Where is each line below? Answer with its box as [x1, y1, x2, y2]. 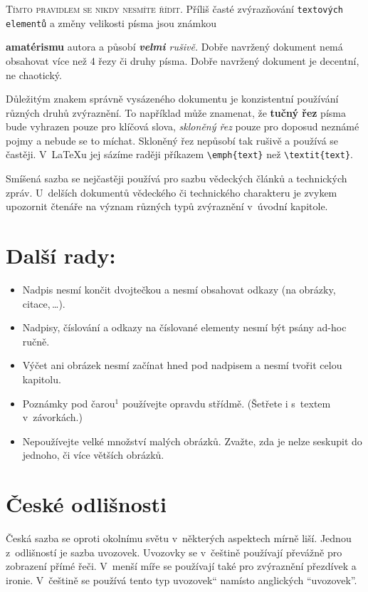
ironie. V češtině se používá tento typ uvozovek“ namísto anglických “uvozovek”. [6, 572, 357, 587]
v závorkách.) [22, 410, 83, 425]
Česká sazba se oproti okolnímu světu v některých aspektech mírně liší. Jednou [6, 531, 352, 546]
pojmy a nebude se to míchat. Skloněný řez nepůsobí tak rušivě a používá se [6, 133, 339, 147]
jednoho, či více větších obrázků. [22, 447, 164, 462]
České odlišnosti [6, 489, 167, 519]
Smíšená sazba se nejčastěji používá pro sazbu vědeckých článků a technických [6, 171, 347, 186]
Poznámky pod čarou [22, 395, 115, 410]
